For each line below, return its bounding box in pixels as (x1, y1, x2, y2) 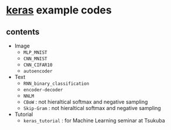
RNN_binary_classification (23, 81, 90, 87)
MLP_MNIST (23, 50, 48, 56)
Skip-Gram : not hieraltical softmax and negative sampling (23, 105, 161, 111)
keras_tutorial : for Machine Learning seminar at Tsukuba (23, 117, 165, 124)
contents (6, 27, 40, 37)
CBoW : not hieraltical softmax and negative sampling (23, 98, 148, 105)
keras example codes (6, 4, 112, 17)
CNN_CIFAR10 (23, 62, 53, 68)
